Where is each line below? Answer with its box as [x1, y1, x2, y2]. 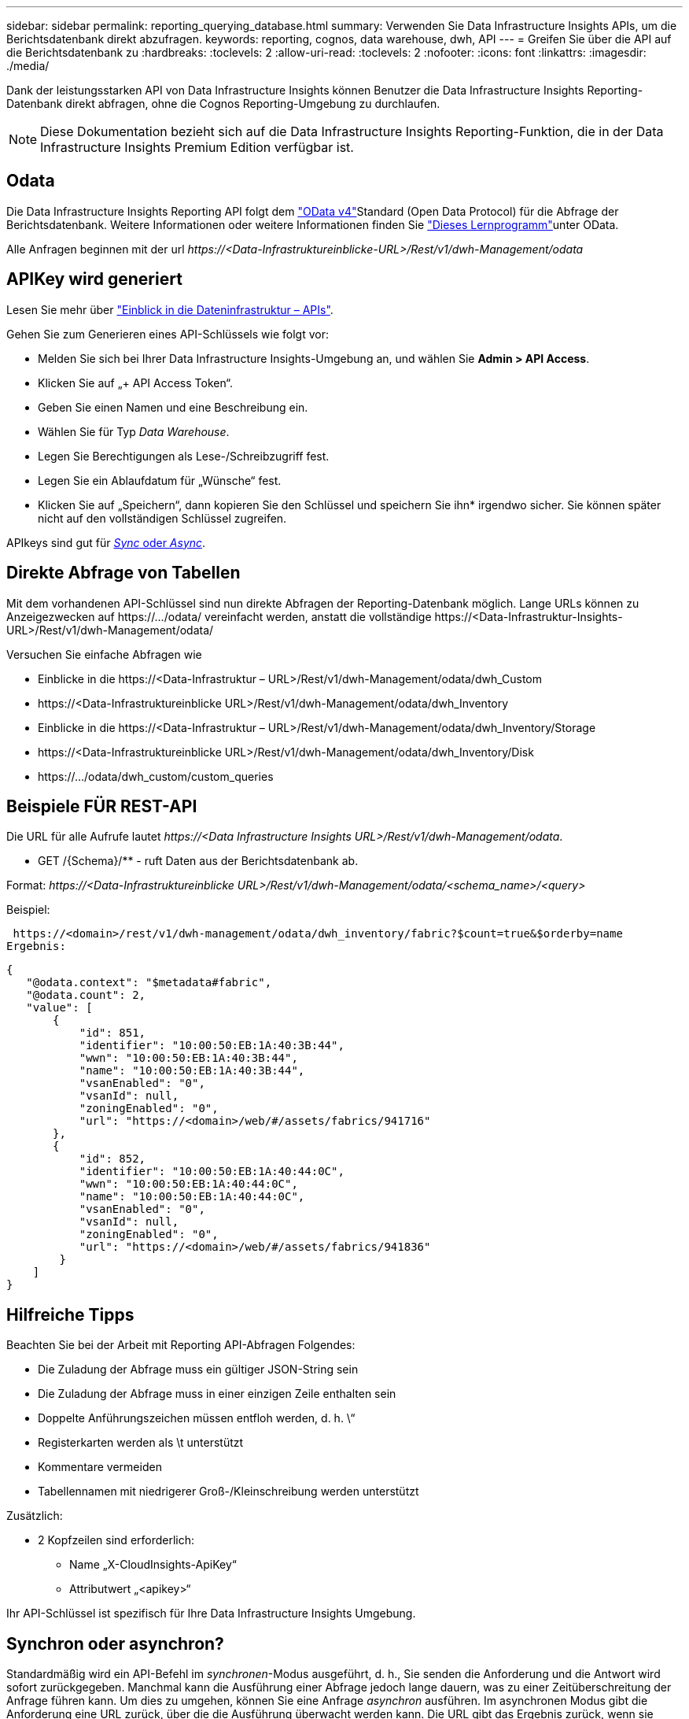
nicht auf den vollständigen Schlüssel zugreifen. [38, 511, 287, 525]
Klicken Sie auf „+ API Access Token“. [38, 375, 234, 390]
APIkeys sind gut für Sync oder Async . [6, 535, 206, 549]
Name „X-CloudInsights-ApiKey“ [69, 1558, 237, 1572]
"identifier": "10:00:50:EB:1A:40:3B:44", [79, 1039, 344, 1052]
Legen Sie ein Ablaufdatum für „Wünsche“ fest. [38, 473, 282, 487]
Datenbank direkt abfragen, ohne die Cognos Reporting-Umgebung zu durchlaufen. [6, 97, 440, 110]
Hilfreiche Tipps [6, 1304, 134, 1325]
